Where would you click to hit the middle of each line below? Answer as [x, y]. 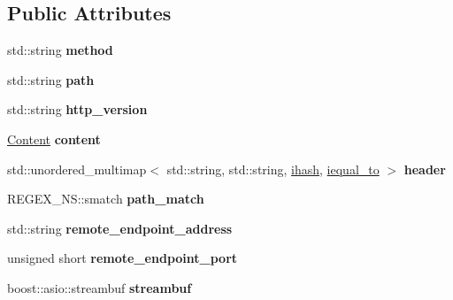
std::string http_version [77, 109]
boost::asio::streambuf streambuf [100, 287]
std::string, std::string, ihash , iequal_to [273, 169]
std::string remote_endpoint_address [120, 228]
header [425, 169]
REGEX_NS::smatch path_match [106, 199]
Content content [54, 138]
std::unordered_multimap [77, 169]
